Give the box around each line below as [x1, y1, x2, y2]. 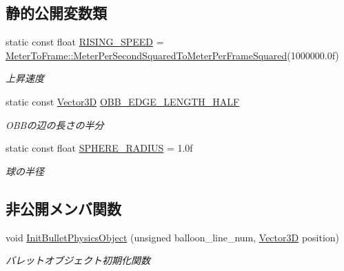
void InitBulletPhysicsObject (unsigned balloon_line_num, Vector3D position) [6, 230, 340, 244]
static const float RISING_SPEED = [6, 34, 164, 49]
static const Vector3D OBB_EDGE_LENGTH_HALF [6, 94, 240, 108]
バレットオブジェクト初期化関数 [6, 253, 150, 268]
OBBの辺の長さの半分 [6, 117, 104, 132]
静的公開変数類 [6, 2, 107, 23]
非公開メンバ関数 [6, 197, 121, 219]
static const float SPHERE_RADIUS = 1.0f [6, 141, 193, 155]
